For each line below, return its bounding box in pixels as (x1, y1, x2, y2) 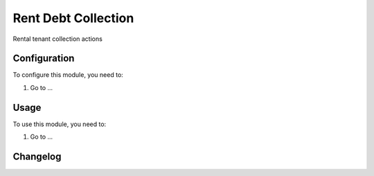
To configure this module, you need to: (12, 71, 124, 79)
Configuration (12, 53, 75, 64)
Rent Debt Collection (12, 10, 134, 26)
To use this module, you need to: (12, 120, 107, 128)
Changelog (12, 150, 62, 162)
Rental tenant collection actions (12, 35, 103, 43)
